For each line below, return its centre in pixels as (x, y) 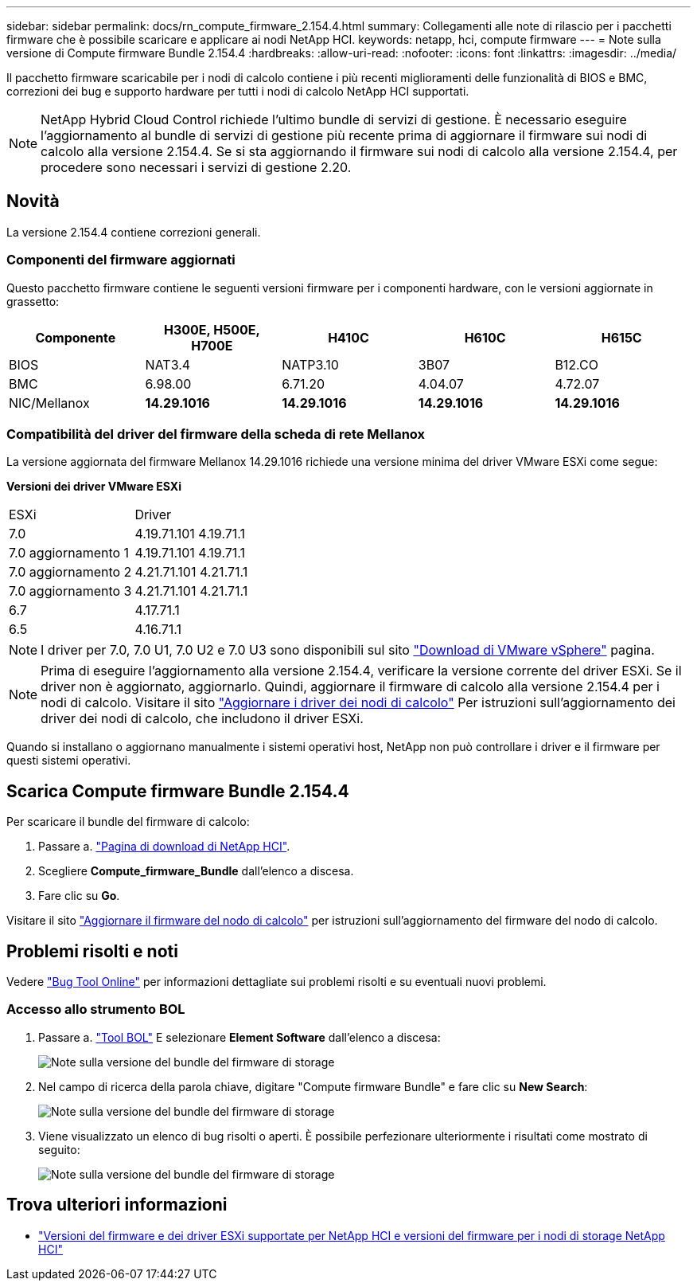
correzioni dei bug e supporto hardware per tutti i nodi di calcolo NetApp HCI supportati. (238, 91)
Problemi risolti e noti (92, 951)
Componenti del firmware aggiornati (121, 260)
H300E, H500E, (212, 329)
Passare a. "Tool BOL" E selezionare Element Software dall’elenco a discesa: (239, 1037)
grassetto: (33, 301)
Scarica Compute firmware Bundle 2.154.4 (178, 791)
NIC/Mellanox (49, 403)
